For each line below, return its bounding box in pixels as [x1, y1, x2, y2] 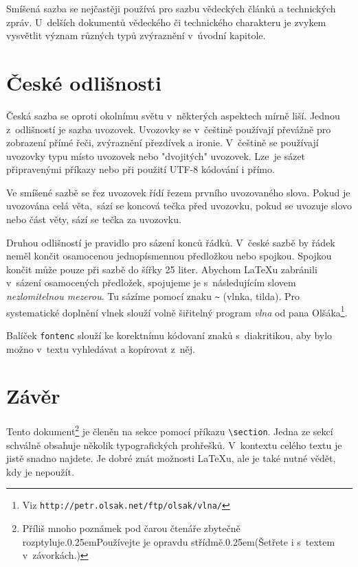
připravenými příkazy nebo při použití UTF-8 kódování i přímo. [6, 162, 275, 176]
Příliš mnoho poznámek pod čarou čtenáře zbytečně [22, 521, 240, 535]
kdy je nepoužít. [6, 464, 74, 478]
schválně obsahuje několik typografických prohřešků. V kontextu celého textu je [6, 437, 342, 452]
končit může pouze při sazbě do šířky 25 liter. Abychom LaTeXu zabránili [6, 262, 317, 276]
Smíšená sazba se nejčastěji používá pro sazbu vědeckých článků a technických [6, 1, 336, 15]
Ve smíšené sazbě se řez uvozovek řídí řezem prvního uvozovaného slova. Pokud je [6, 185, 350, 199]
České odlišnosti [6, 68, 161, 96]
